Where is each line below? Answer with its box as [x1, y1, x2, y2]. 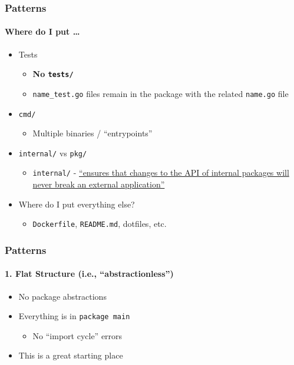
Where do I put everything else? [18, 197, 135, 210]
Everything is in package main [18, 310, 130, 322]
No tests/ [32, 68, 74, 80]
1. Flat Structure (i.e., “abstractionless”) [5, 267, 174, 280]
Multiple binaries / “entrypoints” [32, 127, 153, 139]
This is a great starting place [18, 349, 123, 361]
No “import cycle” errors [32, 329, 123, 341]
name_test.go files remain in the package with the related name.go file [32, 87, 289, 99]
